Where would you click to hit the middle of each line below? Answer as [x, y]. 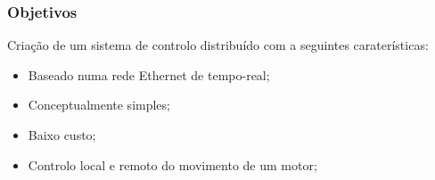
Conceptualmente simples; [99, 105]
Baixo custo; [62, 135]
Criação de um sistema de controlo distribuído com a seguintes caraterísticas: [218, 45]
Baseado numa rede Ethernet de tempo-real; [149, 74]
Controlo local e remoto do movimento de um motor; [172, 164]
